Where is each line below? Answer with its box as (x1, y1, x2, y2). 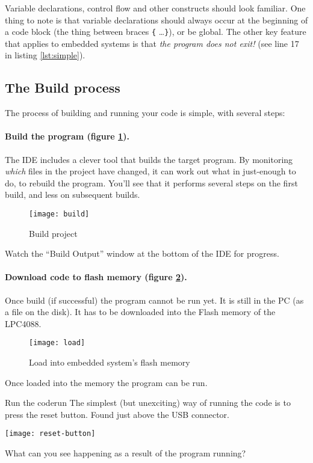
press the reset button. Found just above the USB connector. (5, 408, 229, 420)
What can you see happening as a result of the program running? (5, 447, 246, 459)
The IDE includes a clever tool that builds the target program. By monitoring (5, 153, 293, 165)
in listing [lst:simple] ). (5, 49, 85, 61)
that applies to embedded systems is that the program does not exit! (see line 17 (5, 37, 299, 49)
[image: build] (29, 210, 90, 218)
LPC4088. (5, 317, 42, 330)
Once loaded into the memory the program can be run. (5, 376, 208, 388)
